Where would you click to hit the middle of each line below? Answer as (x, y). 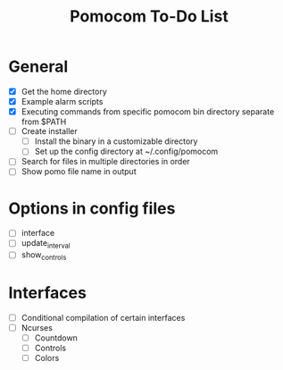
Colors (47, 358)
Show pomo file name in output (79, 172)
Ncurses (37, 328)
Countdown (56, 338)
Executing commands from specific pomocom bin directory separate (148, 112)
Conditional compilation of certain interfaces (103, 317)
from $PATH (44, 122)
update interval (46, 244)
